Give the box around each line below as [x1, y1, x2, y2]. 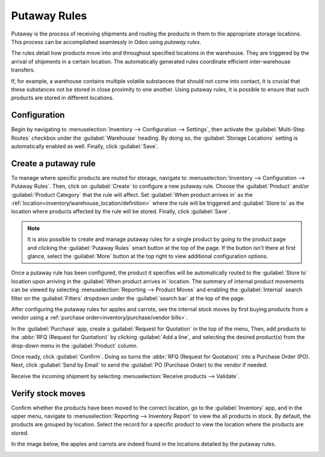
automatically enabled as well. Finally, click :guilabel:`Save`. [11, 142, 159, 150]
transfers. [11, 66, 36, 73]
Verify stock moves [11, 388, 85, 399]
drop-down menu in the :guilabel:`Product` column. [11, 342, 138, 349]
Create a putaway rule [11, 158, 96, 169]
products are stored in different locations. [11, 94, 114, 102]
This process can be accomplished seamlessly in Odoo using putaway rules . [11, 38, 202, 45]
